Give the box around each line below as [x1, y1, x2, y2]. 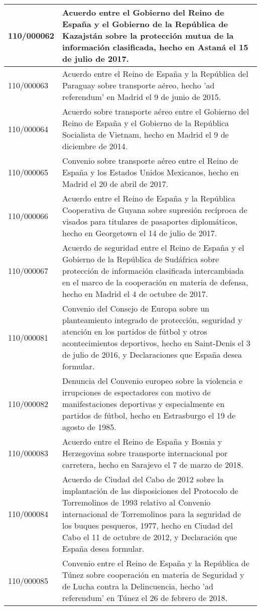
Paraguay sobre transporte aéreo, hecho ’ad [62, 79, 215, 91]
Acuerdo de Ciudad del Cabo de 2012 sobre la [62, 473, 224, 485]
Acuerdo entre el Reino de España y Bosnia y [62, 436, 222, 447]
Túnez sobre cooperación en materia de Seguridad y [62, 569, 244, 580]
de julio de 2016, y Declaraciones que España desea [62, 349, 242, 360]
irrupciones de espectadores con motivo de [62, 386, 211, 398]
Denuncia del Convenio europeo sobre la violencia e [62, 375, 243, 386]
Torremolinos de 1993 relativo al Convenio [62, 496, 211, 508]
